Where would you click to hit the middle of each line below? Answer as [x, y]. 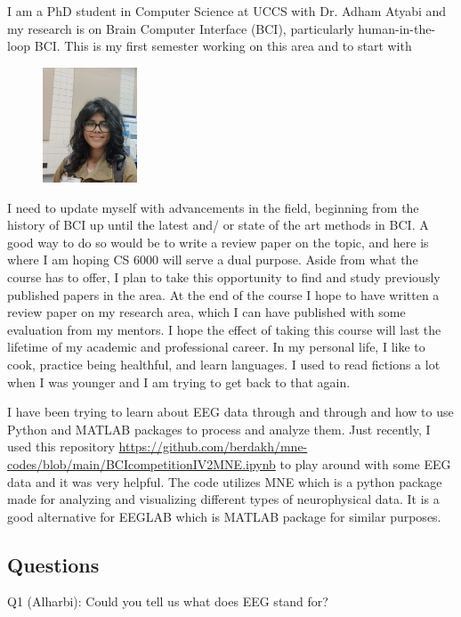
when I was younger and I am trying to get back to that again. [179, 382]
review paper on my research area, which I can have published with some [206, 312]
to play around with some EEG [365, 463]
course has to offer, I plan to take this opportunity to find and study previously [224, 276]
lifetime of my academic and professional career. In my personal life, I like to [216, 347]
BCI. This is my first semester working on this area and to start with [223, 46]
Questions [53, 564]
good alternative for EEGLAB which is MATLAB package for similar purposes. [224, 516]
